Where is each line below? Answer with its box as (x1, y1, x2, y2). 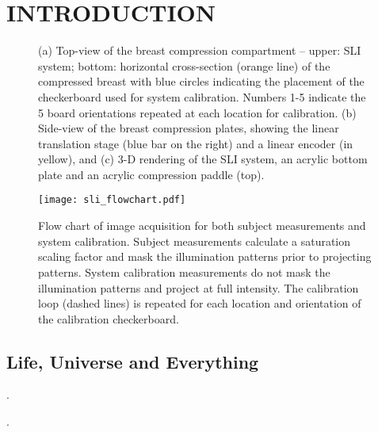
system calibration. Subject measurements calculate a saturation (38, 232, 351, 249)
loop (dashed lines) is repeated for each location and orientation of (38, 295, 361, 312)
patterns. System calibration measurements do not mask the (38, 263, 330, 280)
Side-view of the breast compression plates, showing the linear (38, 120, 339, 136)
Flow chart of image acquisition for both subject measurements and (38, 217, 366, 234)
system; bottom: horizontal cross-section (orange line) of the (38, 57, 330, 74)
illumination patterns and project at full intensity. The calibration (38, 279, 359, 296)
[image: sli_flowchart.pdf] (38, 194, 186, 206)
